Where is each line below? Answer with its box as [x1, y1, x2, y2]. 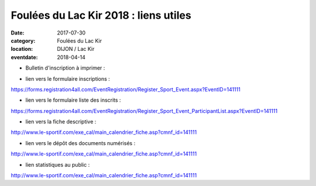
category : [11, 37, 36, 44]
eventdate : [11, 53, 38, 61]
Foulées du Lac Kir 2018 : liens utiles [11, 9, 191, 22]
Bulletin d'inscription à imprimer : [25, 64, 105, 71]
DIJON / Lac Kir [57, 46, 95, 53]
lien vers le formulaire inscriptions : [25, 75, 111, 82]
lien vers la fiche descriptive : [25, 118, 97, 125]
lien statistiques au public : [25, 161, 90, 168]
